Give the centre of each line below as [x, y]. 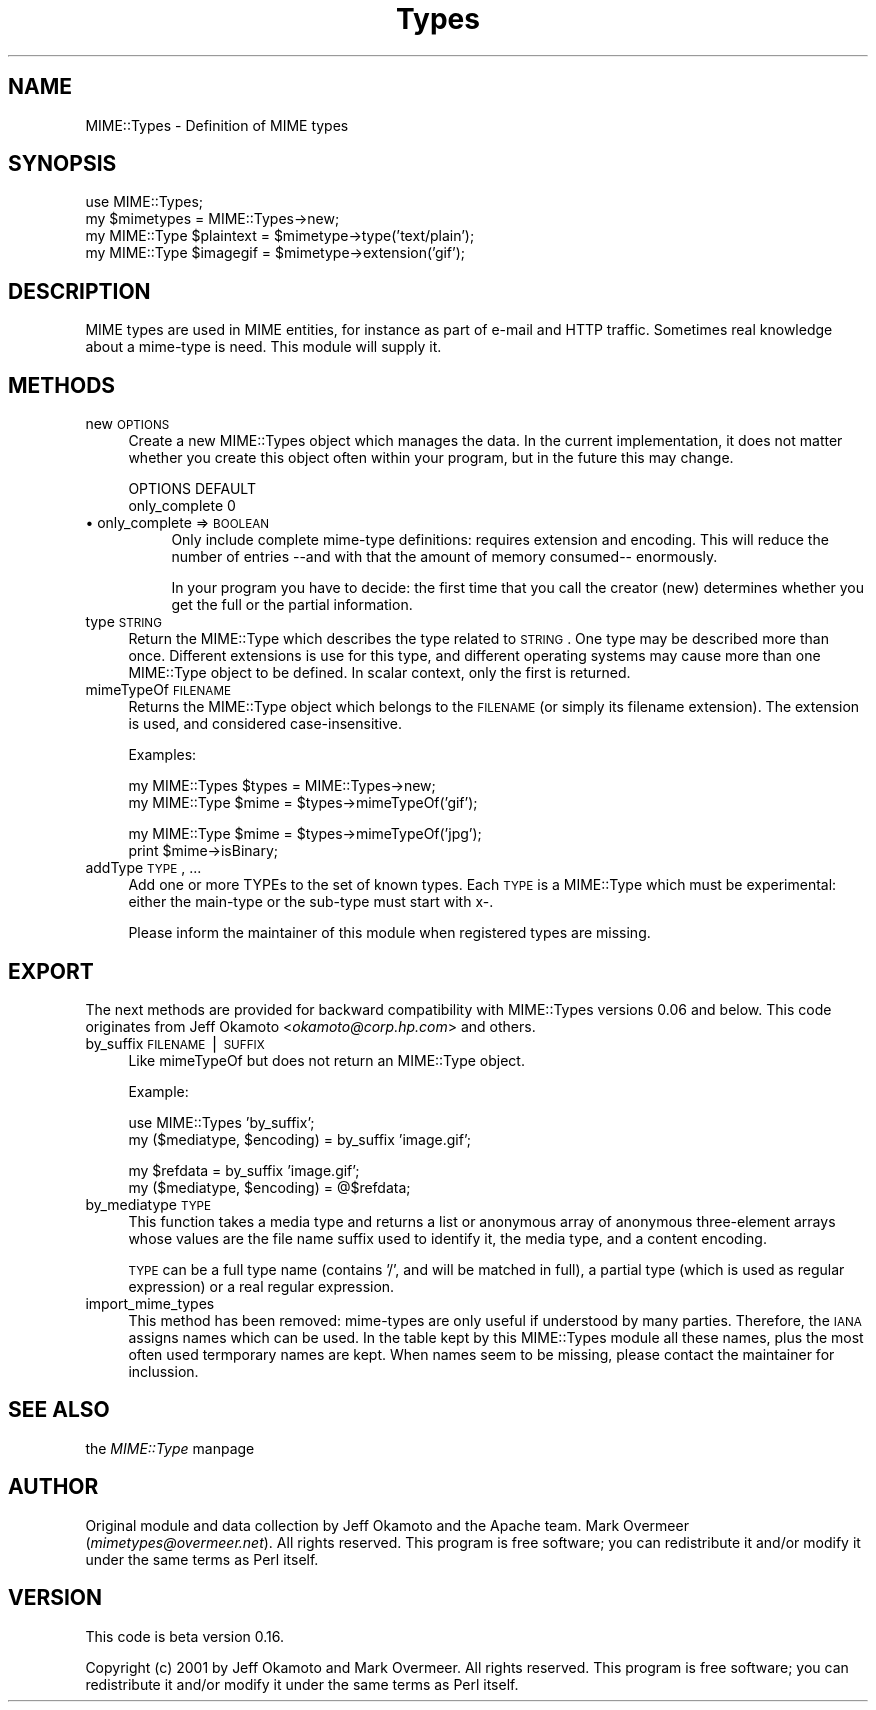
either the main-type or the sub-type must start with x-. [311, 902]
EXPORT [51, 971]
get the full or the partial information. [292, 605]
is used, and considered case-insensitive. [265, 724]
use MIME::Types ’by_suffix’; [221, 1122]
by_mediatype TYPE [148, 1204]
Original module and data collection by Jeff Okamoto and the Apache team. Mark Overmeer [387, 1525]
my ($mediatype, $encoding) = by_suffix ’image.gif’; [299, 1139]
